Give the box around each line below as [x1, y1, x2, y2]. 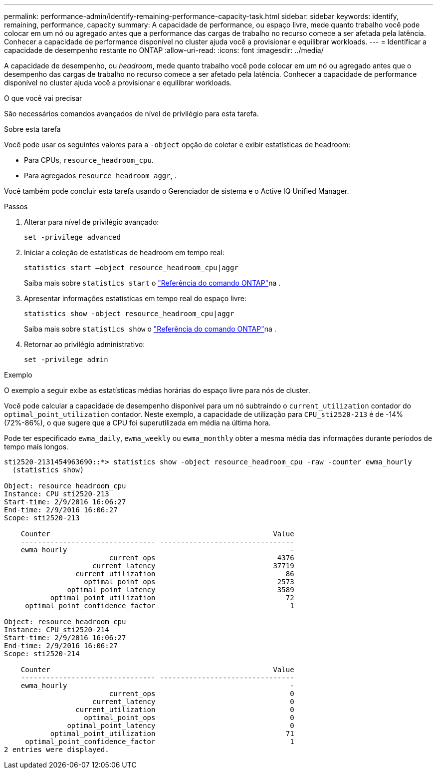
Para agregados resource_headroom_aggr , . [24, 171, 177, 180]
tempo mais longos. [4, 442, 69, 451]
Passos [4, 202, 28, 211]
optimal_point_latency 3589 [67, 586, 294, 594]
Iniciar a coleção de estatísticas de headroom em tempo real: [24, 248, 224, 257]
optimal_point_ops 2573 [84, 578, 294, 586]
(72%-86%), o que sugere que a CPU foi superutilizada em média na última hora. [4, 418, 271, 427]
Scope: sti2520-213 [4, 514, 80, 522]
